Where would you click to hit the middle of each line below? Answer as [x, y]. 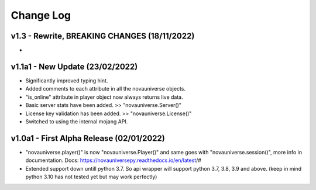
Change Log [41, 15]
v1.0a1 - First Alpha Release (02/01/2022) [88, 138]
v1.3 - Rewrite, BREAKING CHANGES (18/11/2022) [103, 36]
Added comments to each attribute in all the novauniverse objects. [105, 89]
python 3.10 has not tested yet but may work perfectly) [91, 177]
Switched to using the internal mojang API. [77, 121]
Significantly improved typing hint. [67, 80]
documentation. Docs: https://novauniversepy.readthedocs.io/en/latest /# [114, 160]
